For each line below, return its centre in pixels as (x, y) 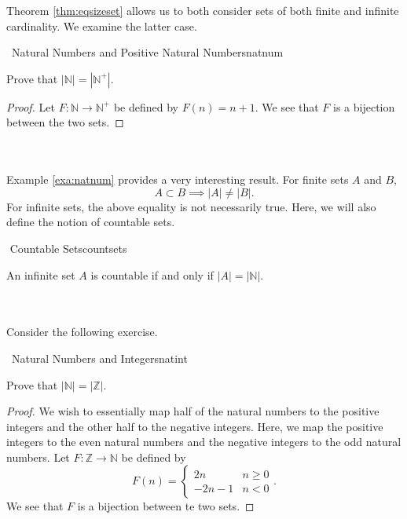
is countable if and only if (152, 274)
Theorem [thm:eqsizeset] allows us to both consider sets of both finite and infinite (203, 10)
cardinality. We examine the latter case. (102, 26)
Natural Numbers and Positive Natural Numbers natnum (147, 52)
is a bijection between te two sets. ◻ (166, 506)
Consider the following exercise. (82, 332)
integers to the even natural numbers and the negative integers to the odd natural (204, 442)
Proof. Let (31, 106)
